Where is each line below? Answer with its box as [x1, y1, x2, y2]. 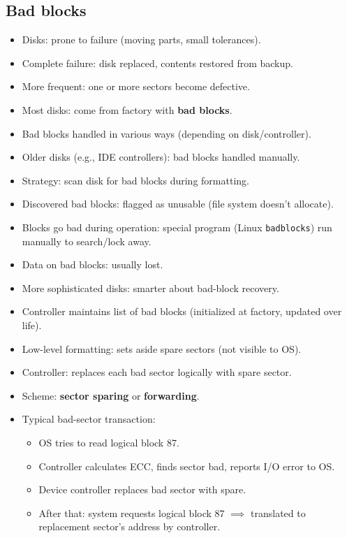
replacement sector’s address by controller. [38, 519, 221, 534]
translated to [251, 505, 306, 520]
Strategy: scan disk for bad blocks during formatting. [22, 173, 249, 187]
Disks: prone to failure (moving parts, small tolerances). [22, 32, 261, 47]
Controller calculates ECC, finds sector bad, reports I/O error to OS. [38, 458, 335, 473]
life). [22, 317, 42, 332]
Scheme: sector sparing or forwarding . [22, 388, 200, 402]
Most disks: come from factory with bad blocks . [22, 102, 232, 117]
